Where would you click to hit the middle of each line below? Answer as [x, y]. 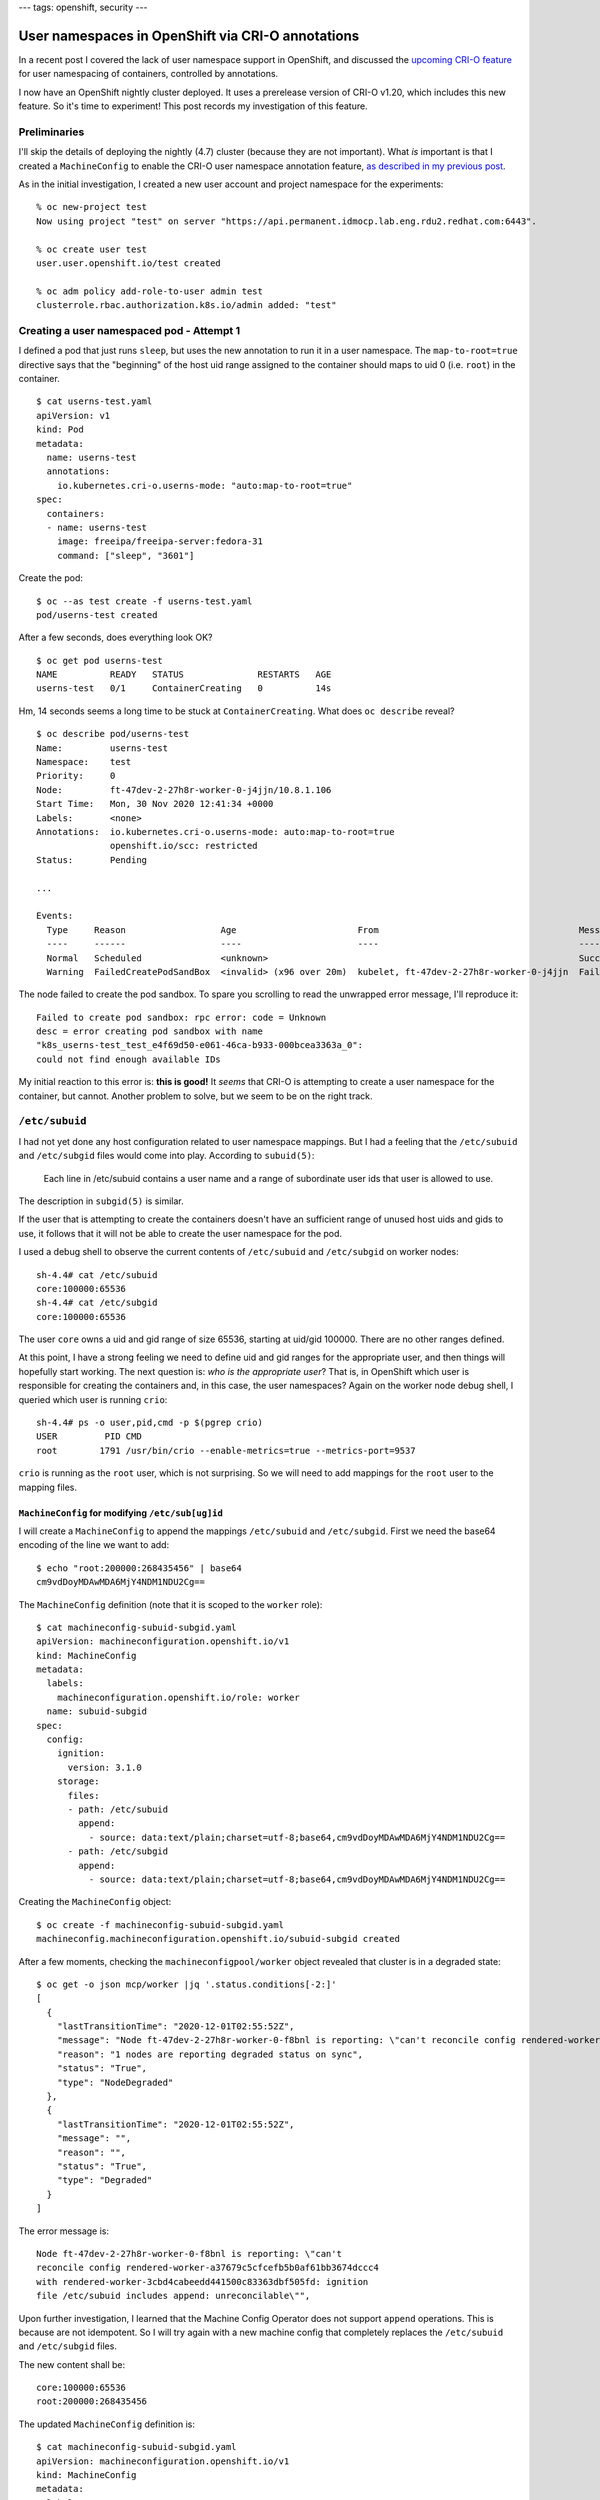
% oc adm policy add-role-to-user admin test [150, 291]
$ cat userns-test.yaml [94, 401]
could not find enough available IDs [129, 1059]
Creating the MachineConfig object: [95, 1902]
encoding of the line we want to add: [94, 1545]
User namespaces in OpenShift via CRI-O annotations [189, 35]
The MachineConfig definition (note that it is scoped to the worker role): [170, 1604]
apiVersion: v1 [73, 415]
